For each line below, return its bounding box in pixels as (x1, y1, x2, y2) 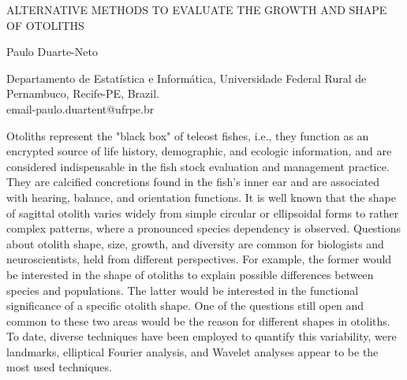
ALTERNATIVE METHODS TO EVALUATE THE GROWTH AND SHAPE (6, 2, 387, 17)
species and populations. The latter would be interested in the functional (6, 281, 359, 298)
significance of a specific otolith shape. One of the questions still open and (6, 297, 364, 314)
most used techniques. (6, 359, 112, 375)
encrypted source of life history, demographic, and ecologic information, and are (6, 143, 392, 159)
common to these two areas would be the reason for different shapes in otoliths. (6, 312, 390, 329)
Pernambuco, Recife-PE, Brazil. (6, 85, 159, 102)
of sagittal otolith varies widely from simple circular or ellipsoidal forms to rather (6, 204, 399, 221)
